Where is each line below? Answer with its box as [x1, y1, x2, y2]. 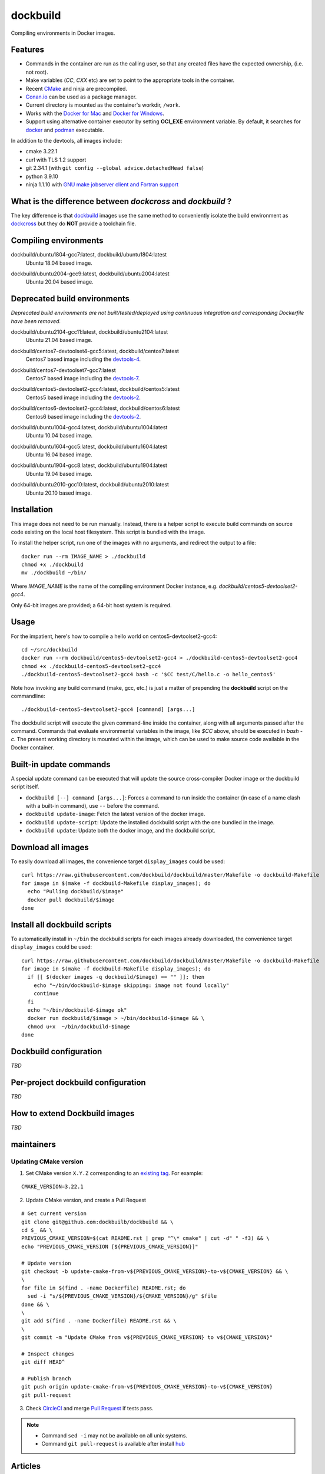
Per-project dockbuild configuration [11, 1077, 147, 1087]
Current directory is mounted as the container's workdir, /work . [25, 101, 181, 108]
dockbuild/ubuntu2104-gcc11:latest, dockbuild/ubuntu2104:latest [11, 328, 168, 335]
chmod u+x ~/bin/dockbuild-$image [27, 1023, 131, 1030]
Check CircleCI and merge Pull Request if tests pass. [25, 1405, 154, 1412]
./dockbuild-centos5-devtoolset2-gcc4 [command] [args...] [21, 706, 195, 713]
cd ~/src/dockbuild [21, 646, 78, 653]
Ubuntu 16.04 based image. [25, 451, 92, 458]
